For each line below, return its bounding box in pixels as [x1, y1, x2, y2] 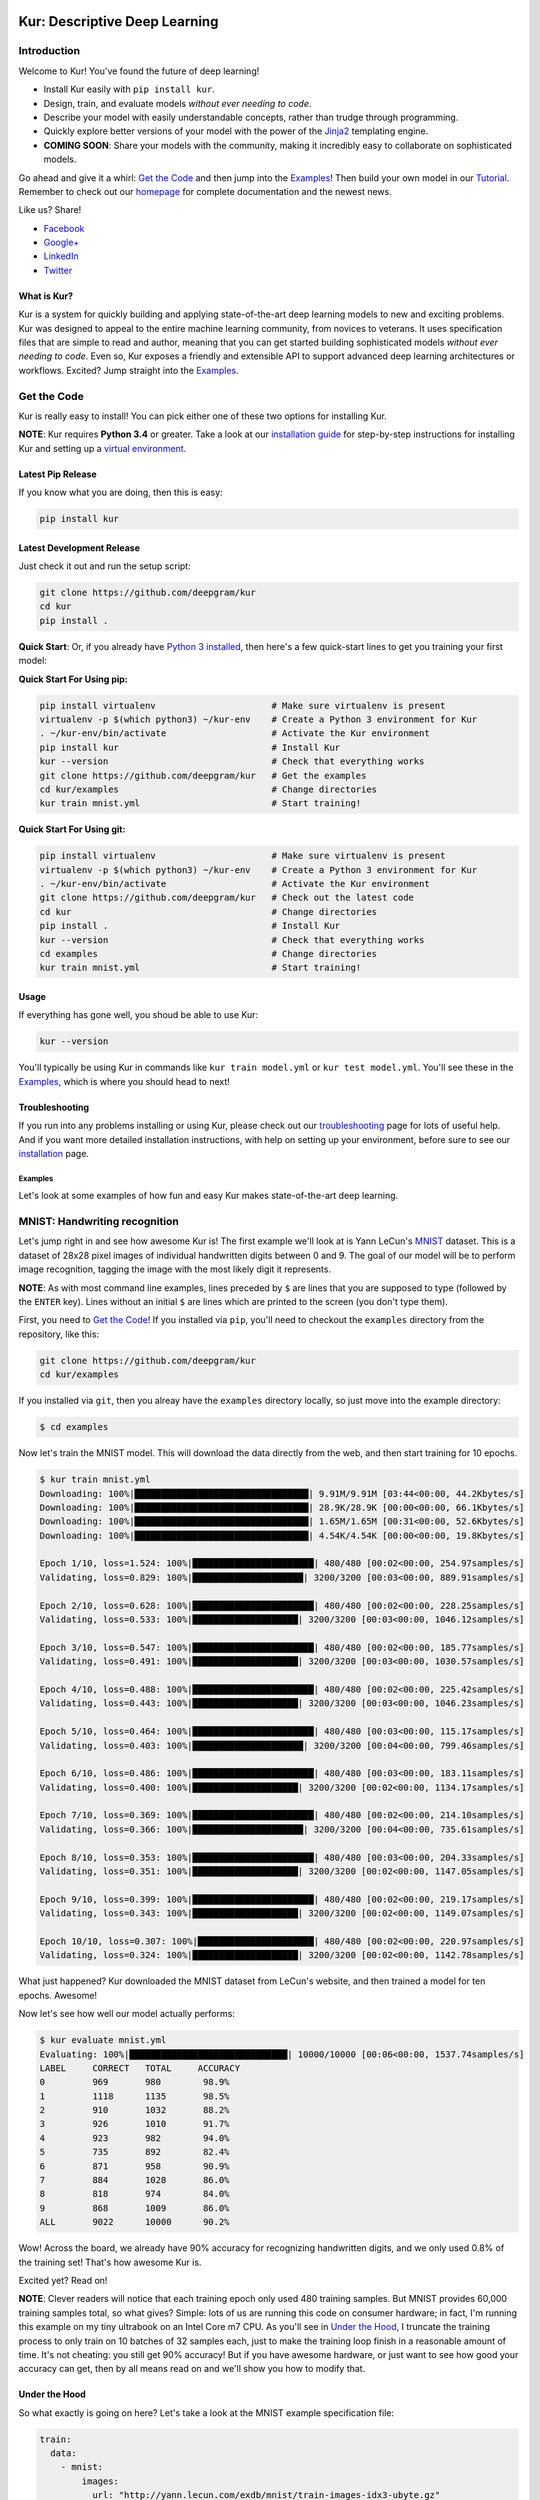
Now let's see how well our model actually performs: [18, 2008, 235, 2020]
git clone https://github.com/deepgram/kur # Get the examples [39, 770, 367, 781]
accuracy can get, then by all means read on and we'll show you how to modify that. [18, 2363, 366, 2375]
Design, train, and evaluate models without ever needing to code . [43, 97, 312, 109]
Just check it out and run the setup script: [18, 560, 191, 572]
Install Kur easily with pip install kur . [43, 83, 215, 95]
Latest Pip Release [18, 468, 97, 480]
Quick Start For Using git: [18, 823, 126, 835]
